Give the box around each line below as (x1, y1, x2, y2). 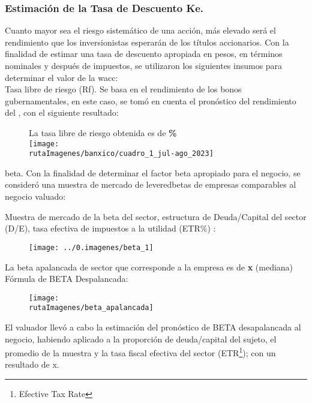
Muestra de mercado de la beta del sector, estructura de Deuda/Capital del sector (5, 210, 307, 222)
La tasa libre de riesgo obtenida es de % (29, 126, 177, 139)
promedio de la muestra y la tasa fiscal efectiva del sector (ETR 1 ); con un (5, 345, 276, 359)
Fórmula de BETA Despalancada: (5, 272, 128, 285)
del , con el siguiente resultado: (5, 106, 119, 119)
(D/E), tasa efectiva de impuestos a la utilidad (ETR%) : (5, 222, 216, 234)
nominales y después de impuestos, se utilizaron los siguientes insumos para (5, 59, 283, 71)
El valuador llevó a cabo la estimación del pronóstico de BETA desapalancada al (5, 321, 301, 333)
